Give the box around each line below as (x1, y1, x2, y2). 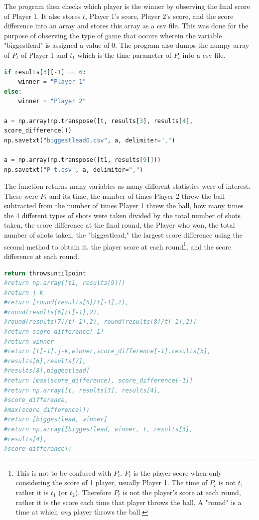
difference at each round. (4, 251, 79, 261)
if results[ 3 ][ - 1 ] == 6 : (4, 68, 86, 76)
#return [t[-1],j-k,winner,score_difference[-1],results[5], (4, 348, 211, 355)
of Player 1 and (20, 49, 68, 60)
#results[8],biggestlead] (4, 367, 90, 375)
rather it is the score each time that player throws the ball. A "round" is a (15, 497, 242, 507)
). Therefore (75, 487, 112, 497)
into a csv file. (182, 49, 226, 60)
